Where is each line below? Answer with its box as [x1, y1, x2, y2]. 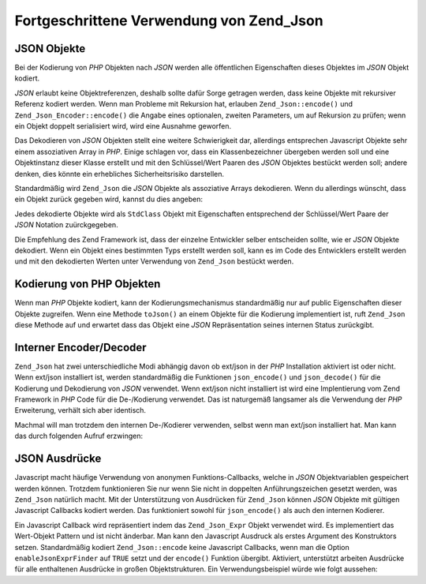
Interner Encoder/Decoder [14, 340, 147, 354]
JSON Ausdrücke [14, 452, 102, 466]
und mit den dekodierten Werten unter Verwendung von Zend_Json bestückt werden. [14, 256, 294, 266]
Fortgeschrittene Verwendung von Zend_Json [14, 12, 323, 29]
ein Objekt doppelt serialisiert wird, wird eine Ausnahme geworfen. [14, 122, 232, 131]
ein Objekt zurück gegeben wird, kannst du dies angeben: [14, 194, 203, 204]
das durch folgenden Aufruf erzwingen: [14, 431, 144, 441]
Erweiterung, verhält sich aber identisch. [14, 406, 146, 415]
